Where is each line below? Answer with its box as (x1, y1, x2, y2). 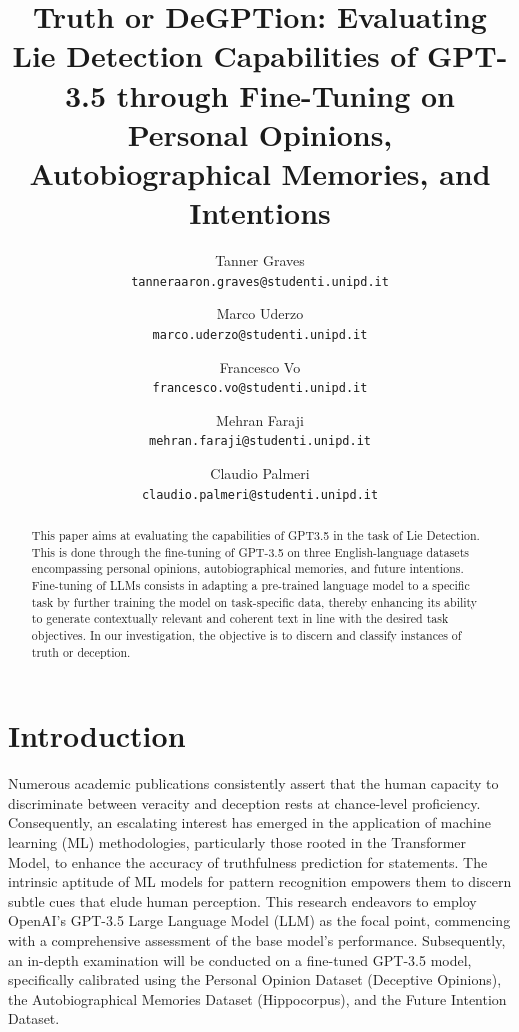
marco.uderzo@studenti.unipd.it (152, 327, 368, 342)
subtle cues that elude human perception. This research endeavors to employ (8, 890, 477, 911)
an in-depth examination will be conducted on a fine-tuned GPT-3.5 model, (8, 949, 472, 970)
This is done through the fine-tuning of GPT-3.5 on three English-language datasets (31, 543, 469, 560)
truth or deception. (31, 643, 131, 660)
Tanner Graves (215, 250, 305, 271)
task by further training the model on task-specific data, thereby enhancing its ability (31, 593, 478, 610)
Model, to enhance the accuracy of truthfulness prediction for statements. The (8, 851, 488, 872)
